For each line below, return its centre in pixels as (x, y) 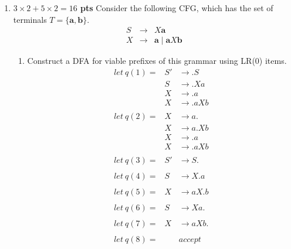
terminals (30, 19)
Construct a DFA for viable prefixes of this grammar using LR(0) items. (157, 61)
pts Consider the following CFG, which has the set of (177, 8)
